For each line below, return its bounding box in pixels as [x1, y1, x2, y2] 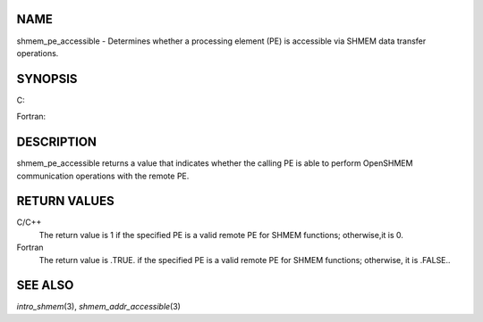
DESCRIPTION [16, 135, 97, 150]
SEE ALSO [16, 277, 74, 293]
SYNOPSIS [16, 71, 78, 87]
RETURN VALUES [16, 194, 115, 209]
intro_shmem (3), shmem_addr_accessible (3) [16, 301, 181, 312]
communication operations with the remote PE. [16, 170, 190, 181]
